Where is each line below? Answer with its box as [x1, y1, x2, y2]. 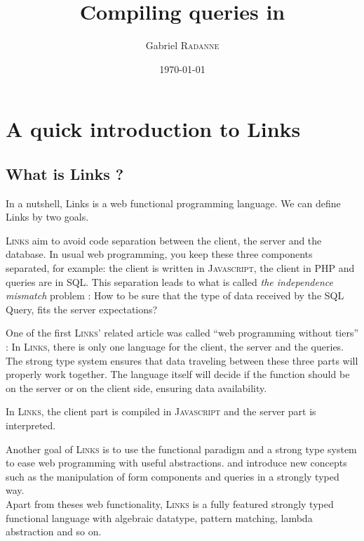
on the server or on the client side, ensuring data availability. [6, 380, 267, 395]
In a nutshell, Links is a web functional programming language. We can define [6, 195, 341, 210]
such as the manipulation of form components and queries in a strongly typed [6, 469, 339, 483]
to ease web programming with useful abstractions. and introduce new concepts [6, 455, 347, 470]
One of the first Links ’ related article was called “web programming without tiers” [6, 325, 359, 340]
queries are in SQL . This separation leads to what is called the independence [6, 274, 333, 289]
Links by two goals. [6, 209, 89, 224]
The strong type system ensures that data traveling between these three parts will [6, 353, 358, 367]
